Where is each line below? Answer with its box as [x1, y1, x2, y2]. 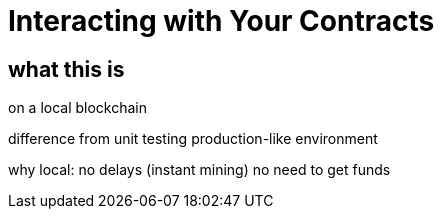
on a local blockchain [8, 99, 148, 117]
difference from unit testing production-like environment [8, 130, 378, 148]
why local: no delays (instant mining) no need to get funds [8, 161, 391, 179]
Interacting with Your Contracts [8, 4, 435, 38]
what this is [8, 56, 125, 82]
